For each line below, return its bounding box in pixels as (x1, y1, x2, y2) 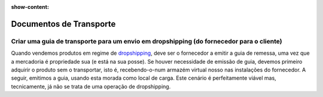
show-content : (11, 4, 49, 10)
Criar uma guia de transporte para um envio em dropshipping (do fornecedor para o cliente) (11, 37, 282, 45)
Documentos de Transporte (11, 18, 116, 29)
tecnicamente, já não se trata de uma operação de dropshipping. (11, 83, 171, 90)
